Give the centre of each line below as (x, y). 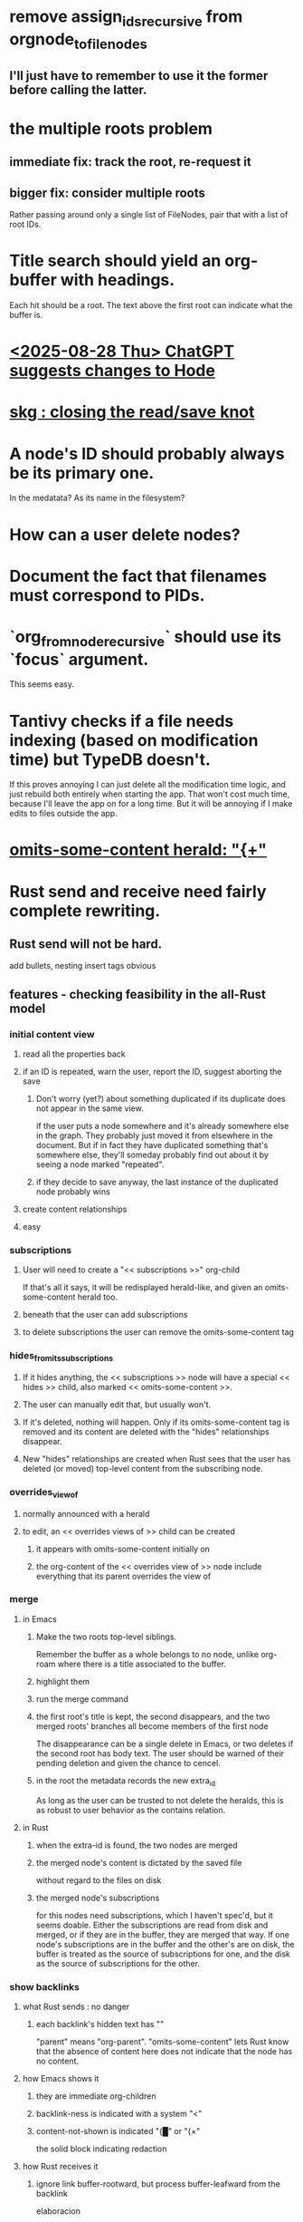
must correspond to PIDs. (107, 595)
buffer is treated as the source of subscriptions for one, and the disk (163, 1954)
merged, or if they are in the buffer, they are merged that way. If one (162, 1934)
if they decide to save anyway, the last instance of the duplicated (157, 1182)
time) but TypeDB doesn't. (110, 759)
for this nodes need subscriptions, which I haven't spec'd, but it (154, 1915)
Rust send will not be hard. (86, 944)
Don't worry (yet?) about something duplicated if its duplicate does (161, 1099)
